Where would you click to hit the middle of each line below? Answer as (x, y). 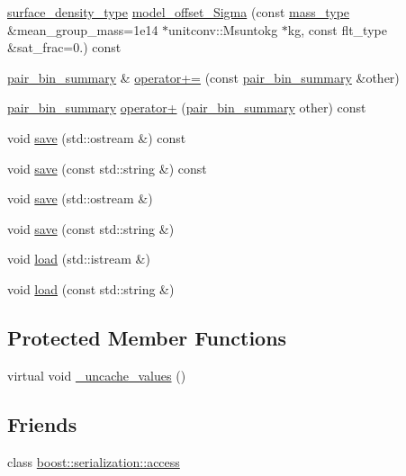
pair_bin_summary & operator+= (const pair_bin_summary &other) (203, 77)
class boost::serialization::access (94, 461)
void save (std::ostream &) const (97, 137)
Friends (42, 423)
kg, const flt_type (337, 29)
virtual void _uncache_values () (97, 375)
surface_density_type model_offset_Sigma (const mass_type (179, 12)
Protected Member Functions (147, 337)
